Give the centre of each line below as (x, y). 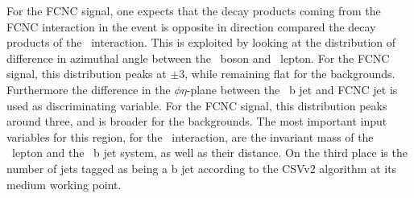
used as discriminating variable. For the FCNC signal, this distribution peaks (197, 105)
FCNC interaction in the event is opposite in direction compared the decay (191, 26)
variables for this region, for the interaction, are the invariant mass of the (190, 136)
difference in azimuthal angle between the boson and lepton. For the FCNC (198, 58)
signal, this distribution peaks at (87, 74)
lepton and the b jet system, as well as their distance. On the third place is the (209, 153)
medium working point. (64, 184)
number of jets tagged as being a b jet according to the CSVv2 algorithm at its (202, 168)
